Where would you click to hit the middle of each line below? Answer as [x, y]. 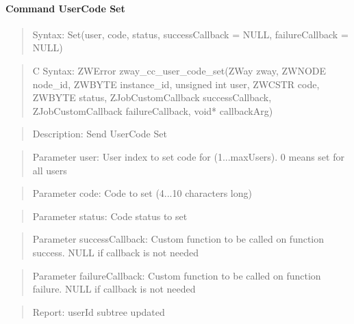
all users [50, 170]
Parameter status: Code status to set [110, 216]
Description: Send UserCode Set [100, 134]
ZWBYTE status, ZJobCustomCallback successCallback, [152, 97]
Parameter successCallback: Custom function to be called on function [178, 239]
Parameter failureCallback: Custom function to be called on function [177, 275]
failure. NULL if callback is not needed [114, 289]
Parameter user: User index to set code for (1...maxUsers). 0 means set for [188, 156]
